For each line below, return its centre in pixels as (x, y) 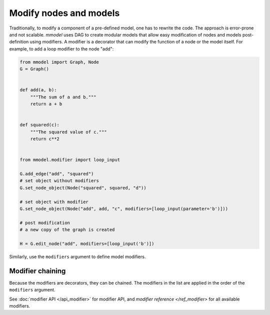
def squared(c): (40, 125)
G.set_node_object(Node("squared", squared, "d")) (83, 188)
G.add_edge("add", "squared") (57, 174)
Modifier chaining (37, 271)
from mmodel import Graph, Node (59, 62)
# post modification (45, 223)
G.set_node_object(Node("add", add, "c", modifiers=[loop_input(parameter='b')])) (124, 209)
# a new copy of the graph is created (67, 230)
